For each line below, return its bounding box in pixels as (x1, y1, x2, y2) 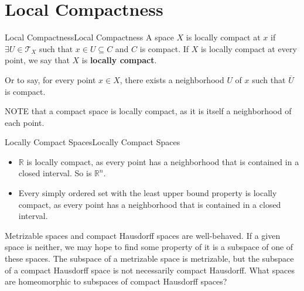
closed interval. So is (18, 167, 92, 179)
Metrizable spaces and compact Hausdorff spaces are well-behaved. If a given (5, 229, 281, 241)
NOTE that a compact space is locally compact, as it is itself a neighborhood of (5, 105, 292, 117)
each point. (5, 116, 45, 128)
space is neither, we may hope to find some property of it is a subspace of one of (5, 241, 293, 253)
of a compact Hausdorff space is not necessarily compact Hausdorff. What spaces (5, 263, 295, 276)
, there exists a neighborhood (119, 73, 224, 85)
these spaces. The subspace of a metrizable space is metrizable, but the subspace (5, 252, 294, 265)
